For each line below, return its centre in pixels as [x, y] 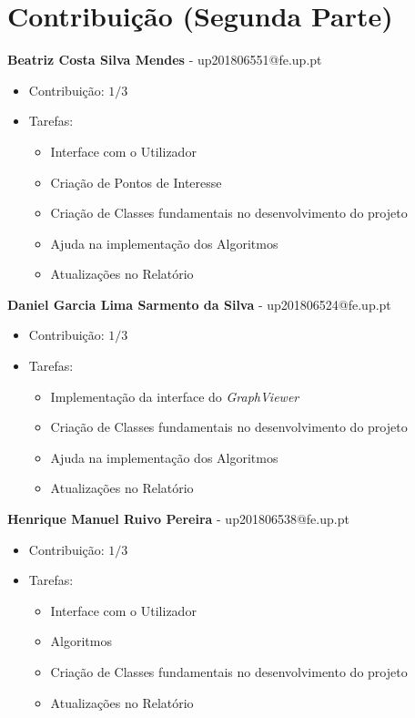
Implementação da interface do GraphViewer [175, 396]
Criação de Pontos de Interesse [136, 182]
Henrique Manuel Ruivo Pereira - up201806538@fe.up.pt [178, 519]
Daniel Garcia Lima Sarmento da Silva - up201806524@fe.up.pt [199, 304]
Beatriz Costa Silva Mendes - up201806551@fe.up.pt [165, 60]
